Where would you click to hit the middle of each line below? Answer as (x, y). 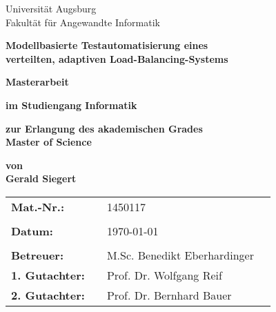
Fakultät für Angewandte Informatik (83, 22)
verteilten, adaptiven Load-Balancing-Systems (117, 58)
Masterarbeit (37, 82)
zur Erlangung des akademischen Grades (104, 128)
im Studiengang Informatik (71, 105)
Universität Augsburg (51, 8)
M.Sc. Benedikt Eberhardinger (180, 255)
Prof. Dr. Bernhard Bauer (169, 295)
